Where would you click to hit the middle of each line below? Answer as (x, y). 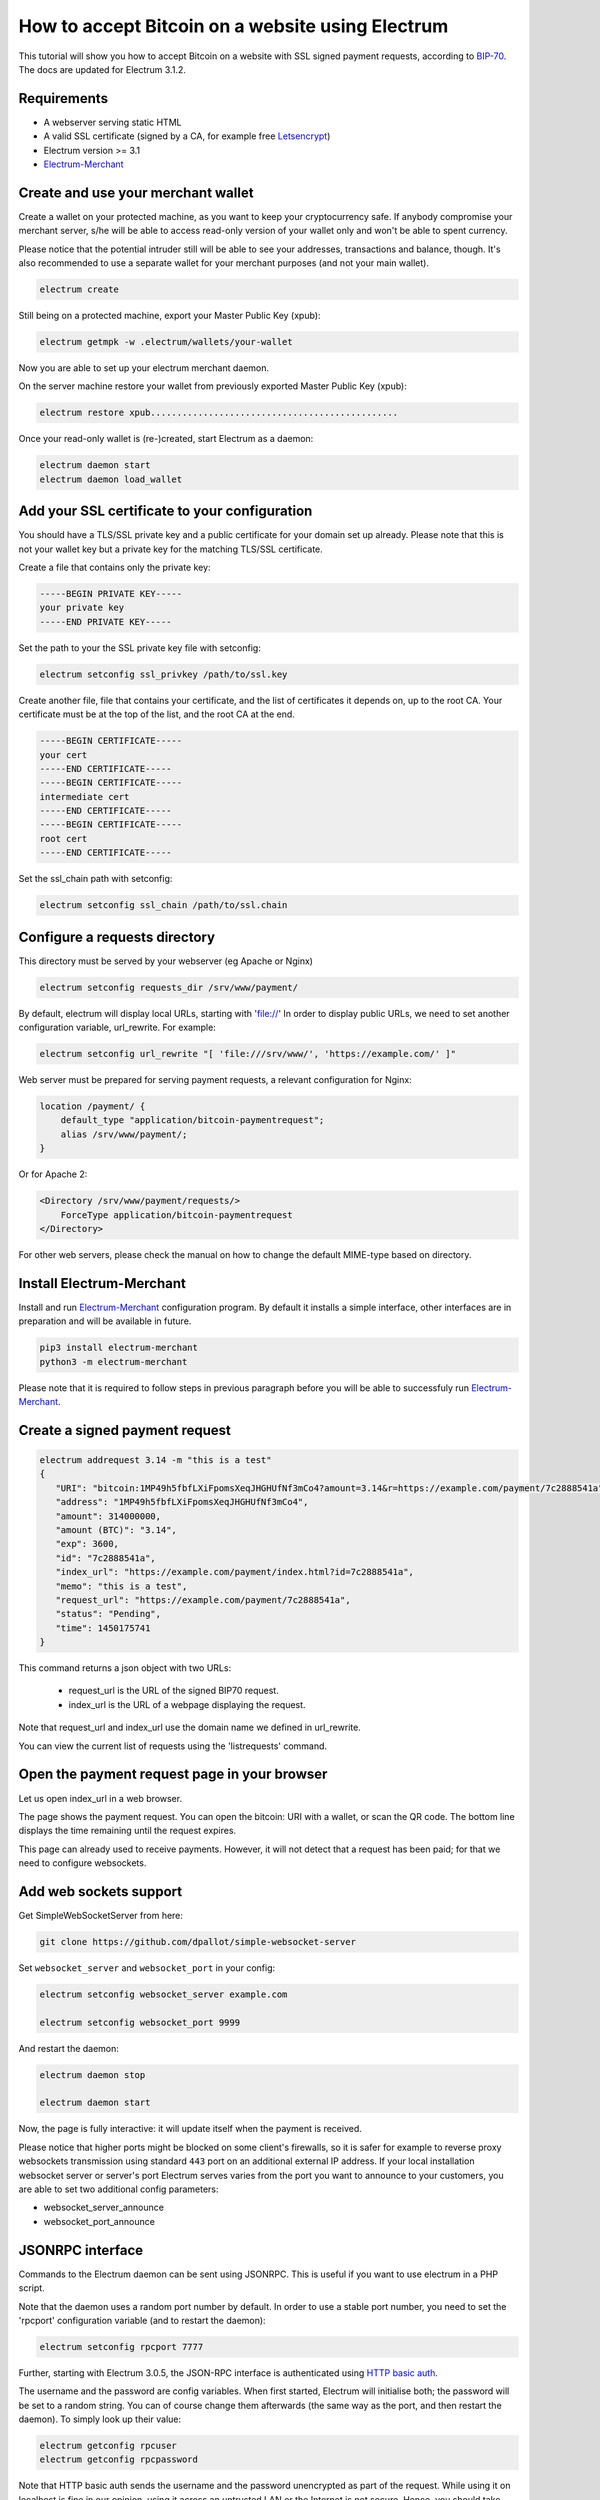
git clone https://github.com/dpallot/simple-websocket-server (198, 1941)
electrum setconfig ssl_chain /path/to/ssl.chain (163, 905)
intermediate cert (84, 796)
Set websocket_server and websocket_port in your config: (147, 1967)
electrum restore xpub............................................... (219, 413)
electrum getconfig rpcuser (108, 2446)
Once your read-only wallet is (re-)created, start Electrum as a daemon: (166, 439)
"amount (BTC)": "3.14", (116, 1529)
